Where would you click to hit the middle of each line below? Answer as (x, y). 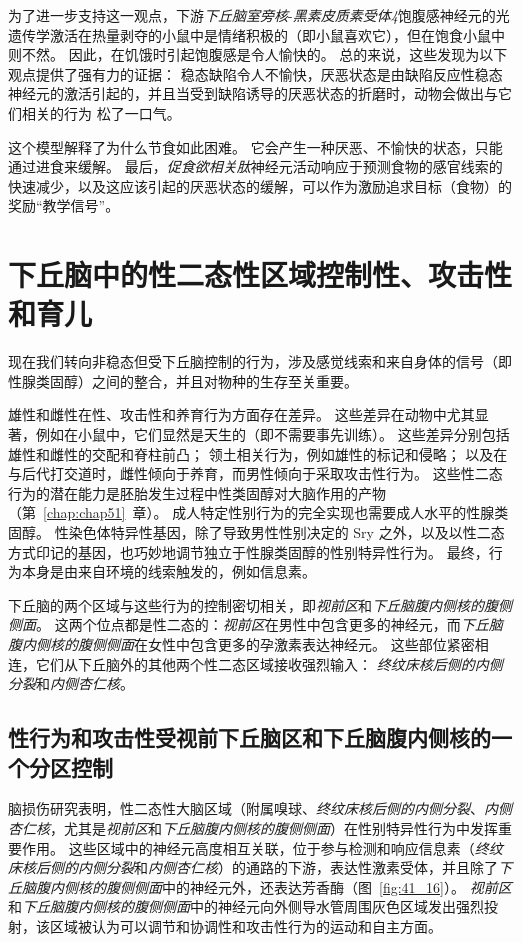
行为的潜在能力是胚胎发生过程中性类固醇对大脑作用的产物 (197, 492)
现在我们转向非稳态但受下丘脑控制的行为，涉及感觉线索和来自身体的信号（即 (260, 361)
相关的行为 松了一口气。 (101, 112)
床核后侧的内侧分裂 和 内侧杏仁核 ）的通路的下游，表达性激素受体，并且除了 (253, 867)
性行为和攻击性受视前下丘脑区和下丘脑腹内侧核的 (249, 737)
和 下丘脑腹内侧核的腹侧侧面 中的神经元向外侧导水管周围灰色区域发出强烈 (246, 906)
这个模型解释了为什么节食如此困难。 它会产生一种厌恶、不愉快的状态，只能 (255, 146)
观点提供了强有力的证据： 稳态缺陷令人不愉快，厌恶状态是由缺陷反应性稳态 (255, 73)
